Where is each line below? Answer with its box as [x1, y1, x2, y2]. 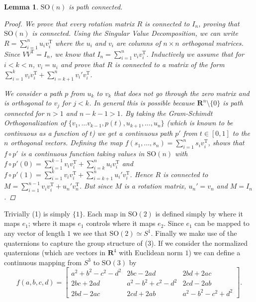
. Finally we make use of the [151, 228, 237, 238]
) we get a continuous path [92, 127, 173, 138]
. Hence [130, 169, 153, 179]
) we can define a [188, 247, 241, 258]
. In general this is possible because [89, 98, 195, 108]
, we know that [50, 48, 95, 59]
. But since [79, 181, 113, 191]
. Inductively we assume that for [146, 48, 244, 59]
